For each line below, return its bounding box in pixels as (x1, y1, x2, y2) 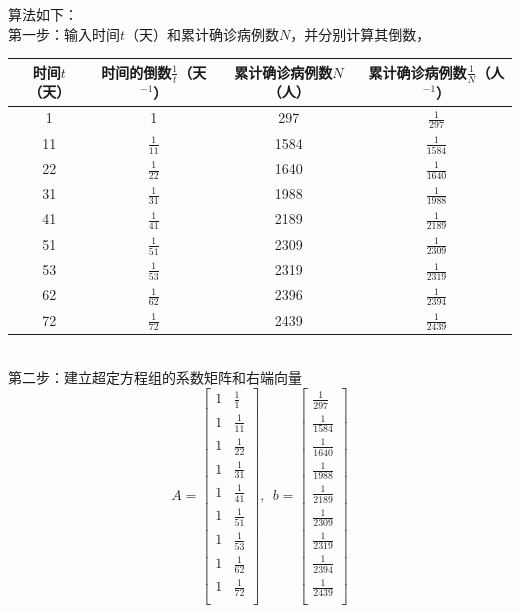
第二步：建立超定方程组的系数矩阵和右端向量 (8, 367, 302, 388)
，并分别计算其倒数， (290, 23, 431, 44)
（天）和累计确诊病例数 (125, 23, 280, 44)
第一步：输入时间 (8, 23, 120, 44)
